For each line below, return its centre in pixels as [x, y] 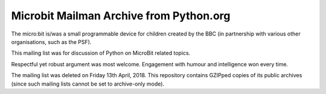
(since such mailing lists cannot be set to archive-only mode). [88, 84]
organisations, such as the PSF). [51, 42]
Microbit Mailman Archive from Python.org [121, 16]
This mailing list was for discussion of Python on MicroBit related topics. [101, 53]
